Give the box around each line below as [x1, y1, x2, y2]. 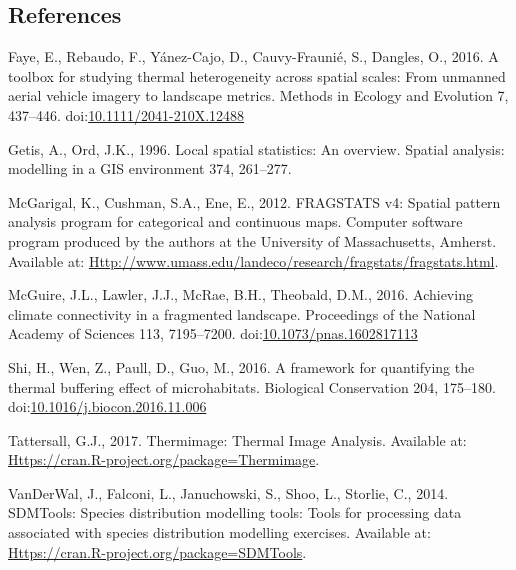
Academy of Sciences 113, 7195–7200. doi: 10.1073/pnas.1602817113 [8, 323, 418, 344]
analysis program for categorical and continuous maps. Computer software [8, 211, 463, 232]
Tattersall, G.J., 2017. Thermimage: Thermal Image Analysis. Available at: [8, 429, 467, 450]
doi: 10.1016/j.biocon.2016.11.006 [8, 396, 207, 417]
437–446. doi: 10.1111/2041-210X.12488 [8, 104, 245, 125]
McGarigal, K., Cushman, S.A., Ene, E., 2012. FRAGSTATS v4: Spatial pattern [8, 191, 501, 212]
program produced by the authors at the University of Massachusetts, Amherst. [8, 230, 497, 251]
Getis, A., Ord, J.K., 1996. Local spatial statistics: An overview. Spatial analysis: [8, 138, 505, 159]
